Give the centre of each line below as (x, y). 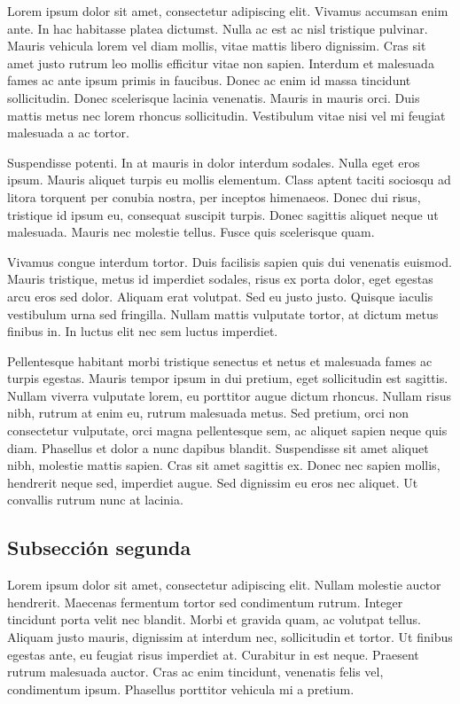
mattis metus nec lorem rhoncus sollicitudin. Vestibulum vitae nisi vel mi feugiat (226, 115)
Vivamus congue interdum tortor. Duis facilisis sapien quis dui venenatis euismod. (230, 261)
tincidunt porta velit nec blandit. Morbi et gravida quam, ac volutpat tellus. (214, 619)
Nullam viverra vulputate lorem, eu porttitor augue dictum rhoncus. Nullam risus (230, 395)
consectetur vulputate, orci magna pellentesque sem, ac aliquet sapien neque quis (227, 430)
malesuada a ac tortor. (68, 133)
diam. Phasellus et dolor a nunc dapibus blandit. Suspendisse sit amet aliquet (218, 447)
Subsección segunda (99, 548)
